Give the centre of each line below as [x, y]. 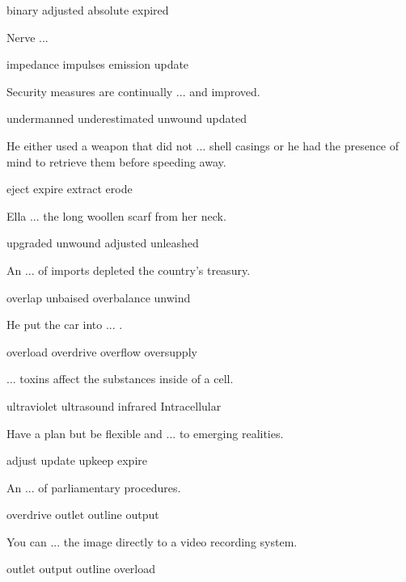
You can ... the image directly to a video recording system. [152, 541]
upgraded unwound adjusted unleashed [103, 243]
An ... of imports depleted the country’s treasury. [129, 270]
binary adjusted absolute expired [88, 10]
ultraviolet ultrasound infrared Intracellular [114, 405]
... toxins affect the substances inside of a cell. [120, 379]
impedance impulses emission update [98, 64]
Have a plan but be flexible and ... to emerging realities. [145, 433]
